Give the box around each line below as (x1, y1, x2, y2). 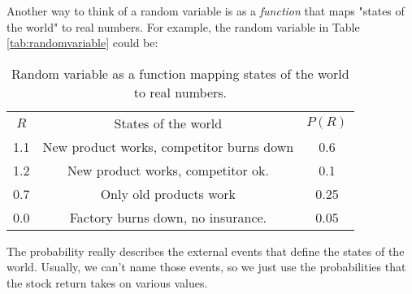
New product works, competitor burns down (42, 136, 294, 156)
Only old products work (100, 184, 236, 203)
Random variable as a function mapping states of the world (11, 63, 349, 83)
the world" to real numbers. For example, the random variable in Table (7, 18, 360, 35)
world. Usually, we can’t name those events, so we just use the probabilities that (7, 258, 406, 275)
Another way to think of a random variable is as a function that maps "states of (7, 2, 405, 19)
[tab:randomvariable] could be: (7, 34, 158, 51)
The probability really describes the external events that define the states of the (7, 242, 405, 259)
